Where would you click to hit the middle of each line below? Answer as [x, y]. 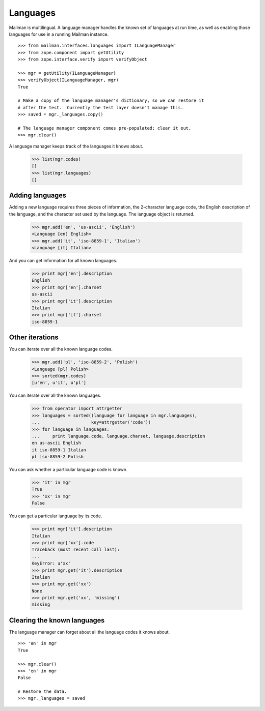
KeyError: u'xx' [51, 563]
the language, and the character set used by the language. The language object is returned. [102, 214]
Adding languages [38, 195]
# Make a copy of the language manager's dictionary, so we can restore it [111, 101]
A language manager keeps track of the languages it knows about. [76, 146]
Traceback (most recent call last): [76, 550]
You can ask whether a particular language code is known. [68, 470]
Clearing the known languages [57, 620]
